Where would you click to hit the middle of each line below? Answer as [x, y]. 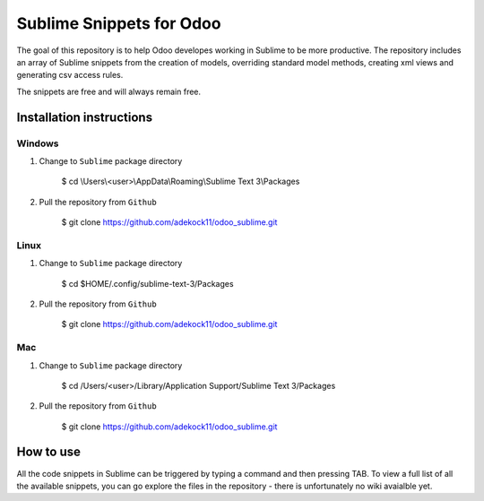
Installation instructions [84, 117]
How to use [48, 452]
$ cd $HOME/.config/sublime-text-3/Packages [147, 283]
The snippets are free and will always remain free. [109, 91]
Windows [38, 143]
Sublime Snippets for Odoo [119, 23]
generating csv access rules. [70, 75]
